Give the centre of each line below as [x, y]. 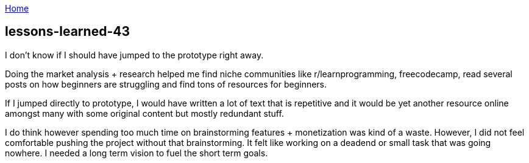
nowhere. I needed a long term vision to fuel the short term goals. [137, 153]
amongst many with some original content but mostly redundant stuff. [144, 113]
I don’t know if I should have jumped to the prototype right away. [134, 55]
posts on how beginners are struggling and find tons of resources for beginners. [166, 84]
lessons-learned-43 [67, 32]
